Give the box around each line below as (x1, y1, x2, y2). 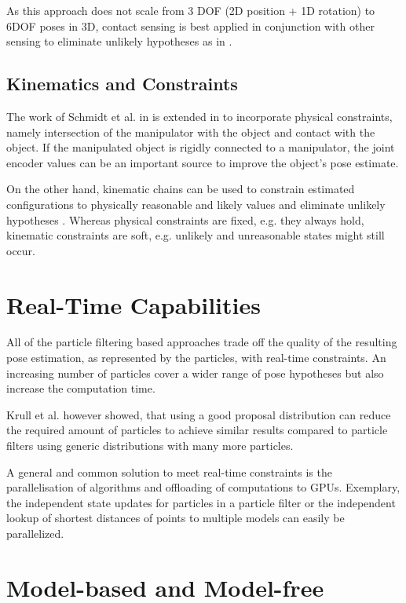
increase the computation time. (6, 380, 155, 397)
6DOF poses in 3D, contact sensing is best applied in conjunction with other (6, 17, 375, 34)
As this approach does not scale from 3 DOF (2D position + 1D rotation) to (6, 2, 375, 18)
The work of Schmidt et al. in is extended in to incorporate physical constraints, (6, 108, 393, 124)
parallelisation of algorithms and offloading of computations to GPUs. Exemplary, (6, 479, 401, 495)
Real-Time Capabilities (6, 288, 261, 320)
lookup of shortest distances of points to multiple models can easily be (6, 510, 345, 526)
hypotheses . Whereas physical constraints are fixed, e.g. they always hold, (6, 211, 364, 228)
